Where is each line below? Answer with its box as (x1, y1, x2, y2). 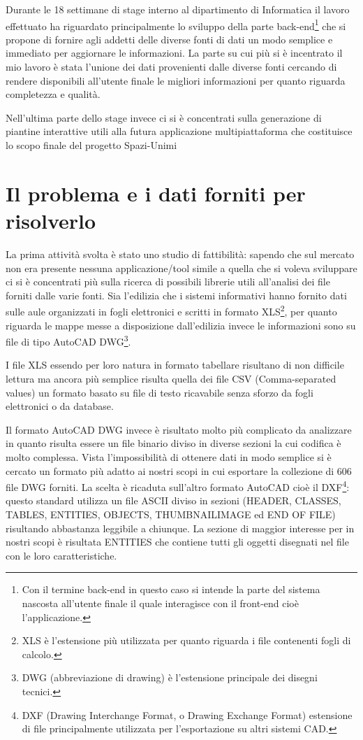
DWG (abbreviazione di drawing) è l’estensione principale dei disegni (22, 670, 318, 685)
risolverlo (6, 206, 96, 234)
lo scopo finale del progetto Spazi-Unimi (6, 138, 177, 152)
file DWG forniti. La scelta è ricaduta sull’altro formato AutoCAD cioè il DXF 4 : (6, 478, 350, 494)
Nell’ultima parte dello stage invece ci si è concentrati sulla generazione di (6, 110, 322, 124)
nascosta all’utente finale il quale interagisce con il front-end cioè (22, 595, 299, 610)
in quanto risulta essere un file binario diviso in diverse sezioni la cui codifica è (6, 436, 341, 450)
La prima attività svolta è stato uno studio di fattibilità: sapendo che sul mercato (6, 246, 355, 261)
